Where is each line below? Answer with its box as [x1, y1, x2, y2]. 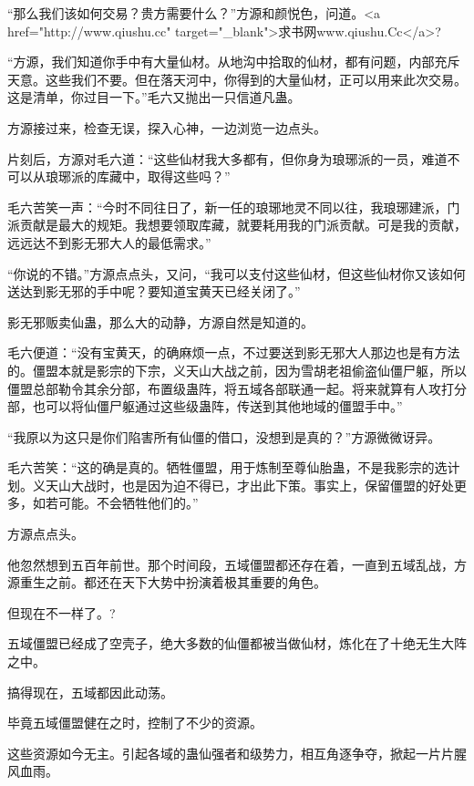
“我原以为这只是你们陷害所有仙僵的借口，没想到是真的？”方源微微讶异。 [7, 427, 441, 446]
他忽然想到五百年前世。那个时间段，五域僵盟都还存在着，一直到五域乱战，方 [7, 554, 467, 574]
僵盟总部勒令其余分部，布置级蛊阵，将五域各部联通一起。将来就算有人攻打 [7, 378, 454, 398]
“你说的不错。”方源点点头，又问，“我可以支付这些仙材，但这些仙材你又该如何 [7, 264, 466, 283]
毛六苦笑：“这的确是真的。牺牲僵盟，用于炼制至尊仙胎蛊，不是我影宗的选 [7, 458, 448, 477]
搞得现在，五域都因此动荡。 [7, 682, 173, 701]
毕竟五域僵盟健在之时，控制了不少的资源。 [7, 713, 263, 732]
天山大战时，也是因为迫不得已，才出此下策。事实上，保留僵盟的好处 [45, 475, 454, 494]
